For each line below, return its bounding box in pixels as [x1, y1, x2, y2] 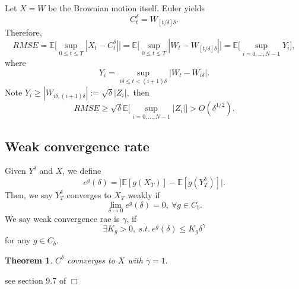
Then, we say [5, 188, 53, 201]
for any [5, 234, 31, 246]
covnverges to [67, 253, 115, 266]
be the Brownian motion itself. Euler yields [48, 2, 205, 14]
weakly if [128, 188, 160, 201]
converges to [66, 188, 112, 201]
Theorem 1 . [5, 253, 53, 266]
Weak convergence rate [5, 136, 149, 155]
